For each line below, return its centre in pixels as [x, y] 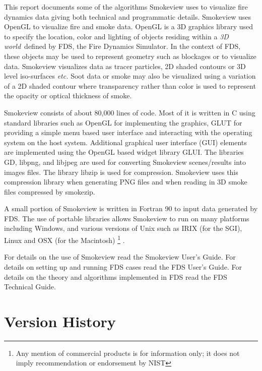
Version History [60, 321]
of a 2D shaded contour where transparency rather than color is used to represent [130, 85]
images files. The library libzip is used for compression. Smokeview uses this [121, 172]
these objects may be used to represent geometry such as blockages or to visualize [130, 56]
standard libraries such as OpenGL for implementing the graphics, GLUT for [123, 122]
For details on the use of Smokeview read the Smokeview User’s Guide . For [120, 257]
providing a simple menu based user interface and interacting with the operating [128, 132]
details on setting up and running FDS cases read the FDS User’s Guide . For [123, 266]
